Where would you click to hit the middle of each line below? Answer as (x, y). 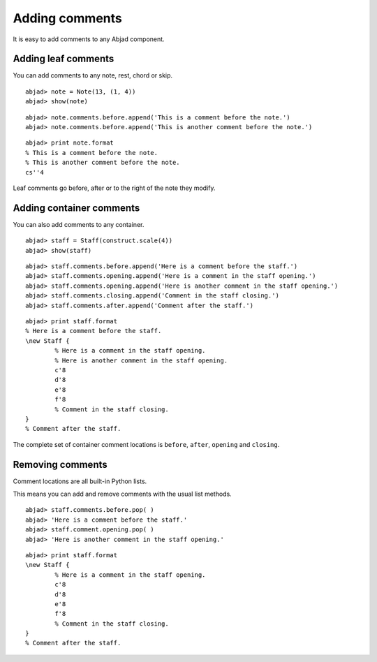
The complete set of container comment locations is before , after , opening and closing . (146, 444)
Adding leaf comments (64, 59)
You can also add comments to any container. (79, 224)
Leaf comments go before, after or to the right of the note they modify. (114, 188)
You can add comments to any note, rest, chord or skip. (93, 75)
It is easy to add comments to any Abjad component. (89, 39)
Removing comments (60, 464)
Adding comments (67, 18)
